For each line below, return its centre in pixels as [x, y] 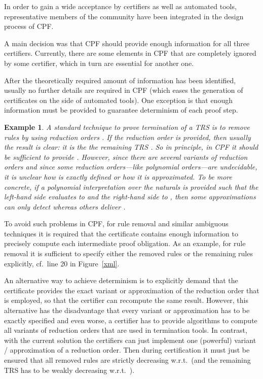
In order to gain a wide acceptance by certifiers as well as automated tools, [120, 6]
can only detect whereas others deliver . [65, 206]
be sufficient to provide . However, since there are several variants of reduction [126, 157]
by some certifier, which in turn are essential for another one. [99, 63]
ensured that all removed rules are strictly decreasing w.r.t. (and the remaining [127, 360]
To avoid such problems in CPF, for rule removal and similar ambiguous [116, 223]
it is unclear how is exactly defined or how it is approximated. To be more [118, 176]
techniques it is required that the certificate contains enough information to [121, 233]
